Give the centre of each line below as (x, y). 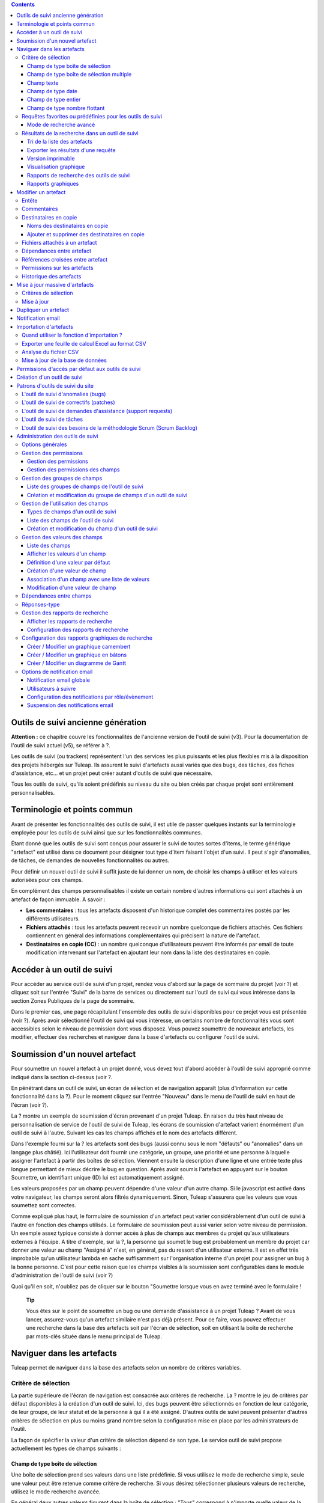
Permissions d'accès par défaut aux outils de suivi (79, 369)
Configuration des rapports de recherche (78, 629)
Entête (30, 200)
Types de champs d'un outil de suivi (72, 512)
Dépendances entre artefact (56, 251)
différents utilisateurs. (53, 919)
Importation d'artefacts (45, 326)
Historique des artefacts (52, 276)
